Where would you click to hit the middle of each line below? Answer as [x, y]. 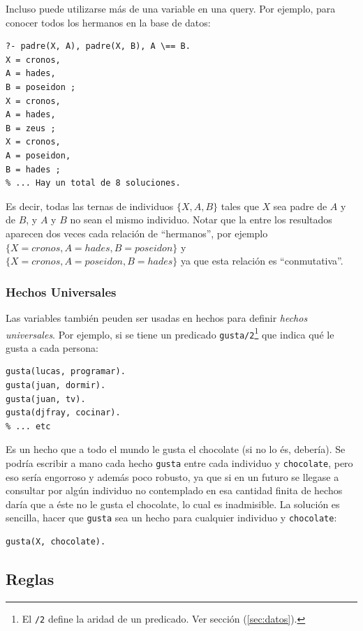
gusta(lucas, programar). [66, 372]
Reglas [30, 579]
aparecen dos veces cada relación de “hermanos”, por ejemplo [137, 233]
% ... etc [28, 426]
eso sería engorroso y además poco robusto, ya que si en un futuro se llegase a [172, 476]
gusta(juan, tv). [46, 399]
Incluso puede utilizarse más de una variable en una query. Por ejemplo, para [171, 8]
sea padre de [300, 206]
